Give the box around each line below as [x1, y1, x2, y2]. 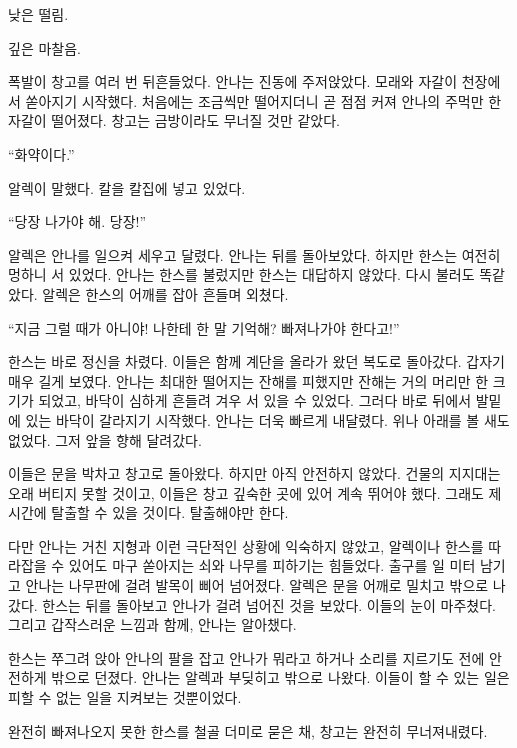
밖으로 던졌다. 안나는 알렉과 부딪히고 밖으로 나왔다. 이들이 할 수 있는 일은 [51, 667, 510, 688]
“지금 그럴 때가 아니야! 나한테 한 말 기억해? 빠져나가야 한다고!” [8, 317, 400, 338]
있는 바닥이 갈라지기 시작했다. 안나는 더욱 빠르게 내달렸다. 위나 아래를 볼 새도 [25, 409, 510, 430]
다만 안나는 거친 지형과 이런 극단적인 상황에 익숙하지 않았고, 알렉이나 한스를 [8, 535, 484, 556]
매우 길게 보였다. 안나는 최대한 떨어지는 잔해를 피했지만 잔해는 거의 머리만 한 [8, 370, 489, 391]
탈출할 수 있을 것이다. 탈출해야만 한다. [51, 502, 289, 523]
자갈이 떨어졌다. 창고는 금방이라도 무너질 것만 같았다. [8, 110, 340, 131]
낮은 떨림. [8, 4, 69, 24]
